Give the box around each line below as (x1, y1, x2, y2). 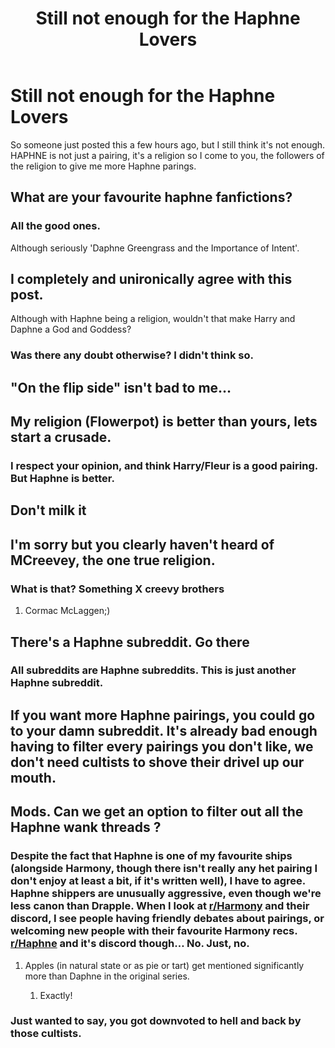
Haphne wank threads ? (10, 819, 162, 836)
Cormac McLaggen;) (24, 605, 111, 617)
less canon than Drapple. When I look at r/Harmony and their (10, 899, 310, 913)
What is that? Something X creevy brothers (10, 582, 225, 596)
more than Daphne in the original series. (24, 970, 190, 982)
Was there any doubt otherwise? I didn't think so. (10, 348, 254, 362)
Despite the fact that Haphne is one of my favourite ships (10, 849, 293, 863)
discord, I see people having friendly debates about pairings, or (10, 912, 325, 926)
